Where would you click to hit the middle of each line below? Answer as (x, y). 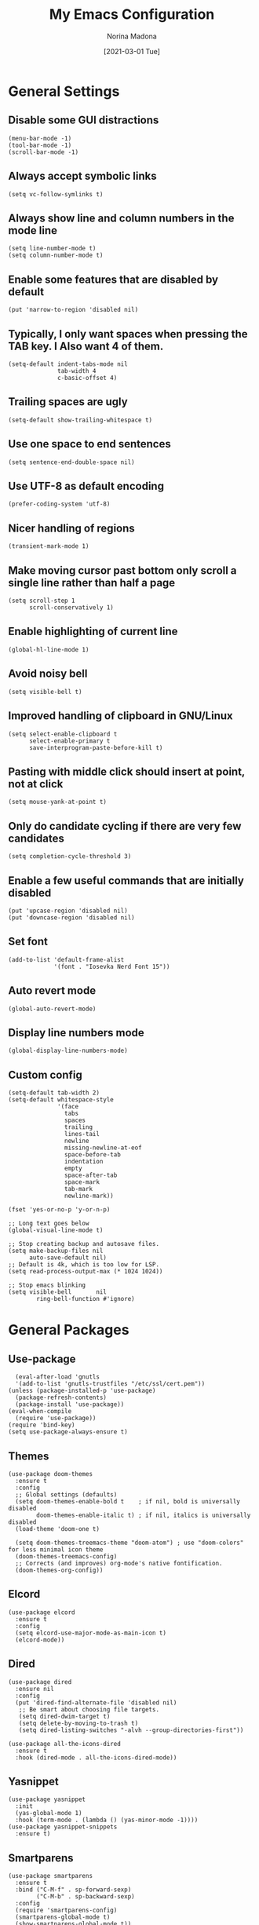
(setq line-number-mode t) (52, 249)
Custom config (45, 1074)
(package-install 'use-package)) (70, 1404)
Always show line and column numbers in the (121, 218)
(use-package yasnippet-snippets (63, 1827)
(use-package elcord (42, 1612)
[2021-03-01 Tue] (132, 51)
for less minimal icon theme (56, 1550)
